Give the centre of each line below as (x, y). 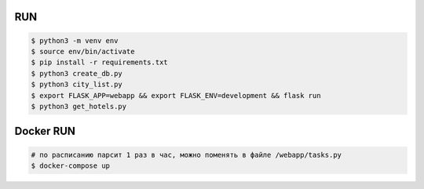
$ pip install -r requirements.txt (99, 62)
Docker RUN (45, 131)
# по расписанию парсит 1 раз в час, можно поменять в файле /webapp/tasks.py (186, 154)
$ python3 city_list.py (77, 85)
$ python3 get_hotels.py (79, 106)
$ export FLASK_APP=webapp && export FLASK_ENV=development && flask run (176, 95)
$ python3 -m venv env (75, 40)
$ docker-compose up (70, 165)
